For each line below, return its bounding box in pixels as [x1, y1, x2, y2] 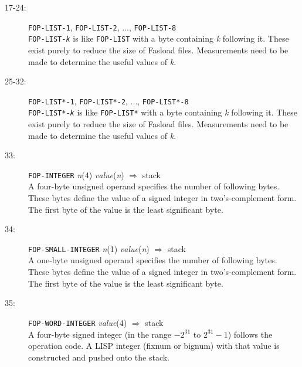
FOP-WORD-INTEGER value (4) [28, 316, 127, 328]
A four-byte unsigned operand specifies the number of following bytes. [28, 180, 280, 192]
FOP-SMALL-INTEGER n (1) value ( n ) [28, 242, 150, 254]
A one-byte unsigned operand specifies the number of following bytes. [28, 254, 277, 266]
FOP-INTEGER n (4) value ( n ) [28, 168, 124, 181]
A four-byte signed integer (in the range [28, 328, 172, 340]
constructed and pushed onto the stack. [28, 351, 169, 363]
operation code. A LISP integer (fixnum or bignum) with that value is [28, 339, 280, 352]
